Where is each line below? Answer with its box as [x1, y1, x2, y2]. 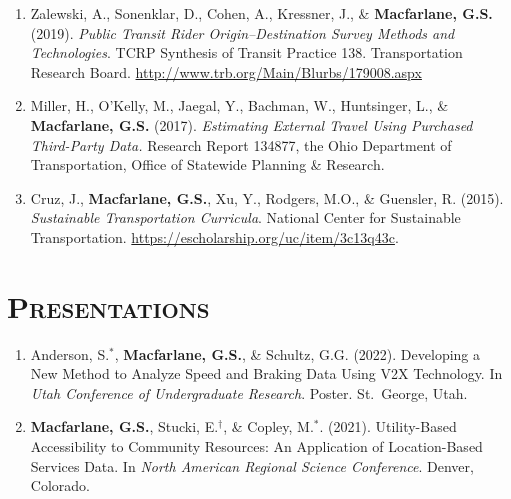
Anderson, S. [30, 343, 110, 364]
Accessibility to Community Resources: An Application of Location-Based [30, 436, 483, 457]
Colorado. [30, 475, 90, 496]
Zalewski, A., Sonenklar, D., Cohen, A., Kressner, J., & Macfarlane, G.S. [30, 3, 493, 23]
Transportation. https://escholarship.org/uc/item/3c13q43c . [30, 226, 399, 247]
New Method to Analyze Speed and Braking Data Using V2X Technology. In [30, 363, 503, 384]
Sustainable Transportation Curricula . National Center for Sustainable [30, 207, 461, 228]
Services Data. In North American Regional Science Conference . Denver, [30, 455, 474, 476]
